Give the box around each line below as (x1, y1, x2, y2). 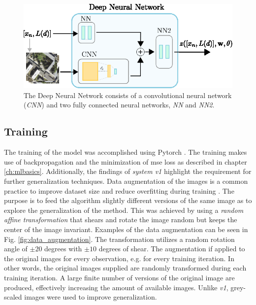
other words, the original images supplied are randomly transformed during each (4, 263, 247, 273)
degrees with (44, 243, 82, 254)
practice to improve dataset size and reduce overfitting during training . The (4, 185, 234, 196)
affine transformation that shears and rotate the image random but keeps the (4, 214, 237, 225)
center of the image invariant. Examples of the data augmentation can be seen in (4, 224, 248, 234)
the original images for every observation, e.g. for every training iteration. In (4, 253, 234, 263)
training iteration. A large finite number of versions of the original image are (4, 272, 235, 282)
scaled (4, 292, 22, 302)
